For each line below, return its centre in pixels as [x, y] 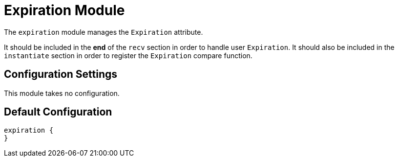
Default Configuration [58, 112]
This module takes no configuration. [62, 93]
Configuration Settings [61, 74]
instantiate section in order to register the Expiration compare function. [128, 55]
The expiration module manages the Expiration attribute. [104, 32]
